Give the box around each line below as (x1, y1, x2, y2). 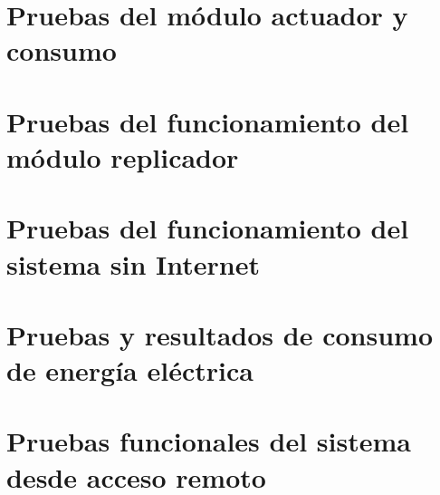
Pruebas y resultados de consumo (6, 315, 433, 353)
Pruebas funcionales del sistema (6, 422, 411, 460)
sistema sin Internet (6, 245, 261, 282)
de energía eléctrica (6, 352, 253, 389)
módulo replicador (6, 138, 239, 175)
